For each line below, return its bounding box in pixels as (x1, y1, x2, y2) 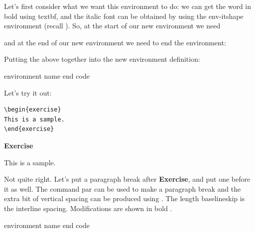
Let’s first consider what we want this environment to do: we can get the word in (4, 1, 252, 11)
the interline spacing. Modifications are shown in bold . (4, 203, 172, 213)
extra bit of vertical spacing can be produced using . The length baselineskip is (4, 193, 245, 204)
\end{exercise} (4, 125, 54, 133)
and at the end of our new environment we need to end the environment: (4, 37, 226, 47)
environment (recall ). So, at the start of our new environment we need (4, 20, 221, 31)
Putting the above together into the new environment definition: (4, 54, 200, 64)
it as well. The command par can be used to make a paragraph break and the (4, 183, 241, 194)
